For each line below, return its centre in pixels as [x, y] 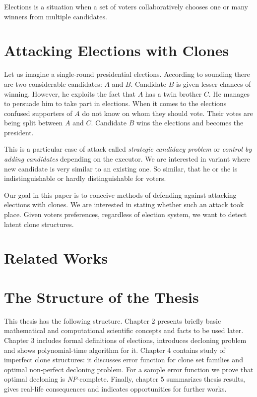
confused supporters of [38, 113]
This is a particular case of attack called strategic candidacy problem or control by [128, 149]
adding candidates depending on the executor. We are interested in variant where [127, 159]
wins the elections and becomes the [190, 123]
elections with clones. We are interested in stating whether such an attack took [124, 204]
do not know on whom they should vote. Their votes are [167, 113]
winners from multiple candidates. [56, 16]
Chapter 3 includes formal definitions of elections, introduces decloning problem [125, 340]
